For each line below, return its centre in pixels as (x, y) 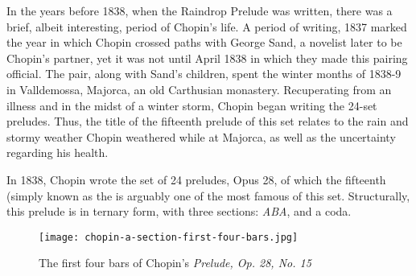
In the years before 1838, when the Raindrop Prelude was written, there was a (200, 10)
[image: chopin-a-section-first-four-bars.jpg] (169, 237)
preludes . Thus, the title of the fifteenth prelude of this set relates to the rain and (208, 121)
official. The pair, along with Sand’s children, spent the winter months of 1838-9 (204, 74)
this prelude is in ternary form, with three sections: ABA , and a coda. (179, 211)
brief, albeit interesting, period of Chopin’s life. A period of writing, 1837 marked (207, 26)
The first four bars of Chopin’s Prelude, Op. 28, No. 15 (175, 263)
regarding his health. (58, 152)
